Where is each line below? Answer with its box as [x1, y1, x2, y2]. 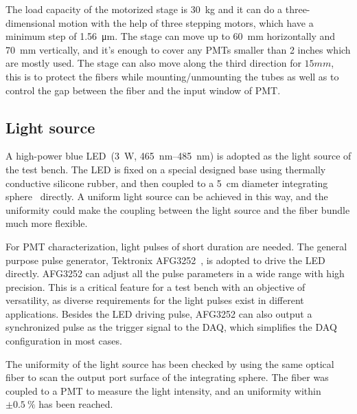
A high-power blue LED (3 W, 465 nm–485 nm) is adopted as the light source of [5, 149, 352, 163]
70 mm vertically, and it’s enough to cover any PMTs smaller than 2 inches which [5, 42, 351, 56]
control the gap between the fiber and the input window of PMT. [5, 83, 281, 97]
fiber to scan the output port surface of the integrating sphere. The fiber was [5, 370, 329, 384]
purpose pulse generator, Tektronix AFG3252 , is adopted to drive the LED [5, 252, 325, 267]
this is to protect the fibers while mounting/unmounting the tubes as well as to [5, 69, 339, 83]
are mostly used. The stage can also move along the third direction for [5, 56, 301, 70]
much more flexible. [5, 216, 88, 230]
